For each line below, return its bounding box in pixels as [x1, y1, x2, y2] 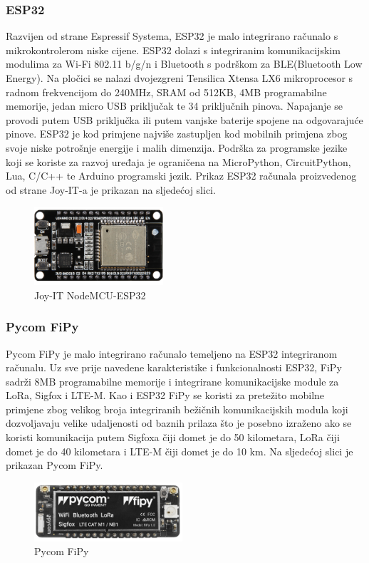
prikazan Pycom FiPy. [6, 458, 103, 472]
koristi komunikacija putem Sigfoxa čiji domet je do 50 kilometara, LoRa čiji [6, 430, 340, 445]
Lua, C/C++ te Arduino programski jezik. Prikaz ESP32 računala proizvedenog [6, 168, 357, 183]
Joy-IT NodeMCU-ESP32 [34, 287, 146, 302]
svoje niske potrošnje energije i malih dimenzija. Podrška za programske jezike [6, 140, 348, 155]
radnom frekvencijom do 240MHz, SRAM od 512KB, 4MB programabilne [6, 84, 327, 99]
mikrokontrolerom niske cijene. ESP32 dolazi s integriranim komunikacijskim [6, 42, 341, 57]
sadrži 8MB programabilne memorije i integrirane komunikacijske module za [6, 373, 339, 388]
